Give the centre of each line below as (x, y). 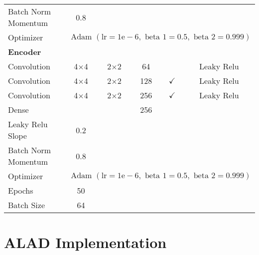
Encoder (25, 52)
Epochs (21, 190)
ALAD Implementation (85, 242)
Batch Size (26, 205)
